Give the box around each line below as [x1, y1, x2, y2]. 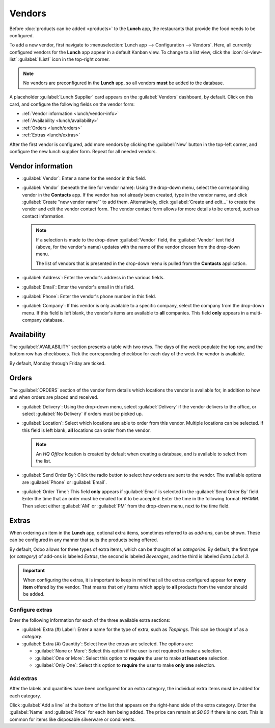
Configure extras [9, 606, 53, 614]
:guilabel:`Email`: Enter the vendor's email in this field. [22, 284, 135, 290]
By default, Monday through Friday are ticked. [9, 360, 106, 366]
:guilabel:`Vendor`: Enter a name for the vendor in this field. [22, 175, 146, 181]
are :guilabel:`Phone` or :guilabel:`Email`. [22, 479, 107, 485]
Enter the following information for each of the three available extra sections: [9, 617, 171, 623]
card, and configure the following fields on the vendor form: [9, 101, 135, 107]
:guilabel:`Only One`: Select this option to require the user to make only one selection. [35, 662, 216, 668]
